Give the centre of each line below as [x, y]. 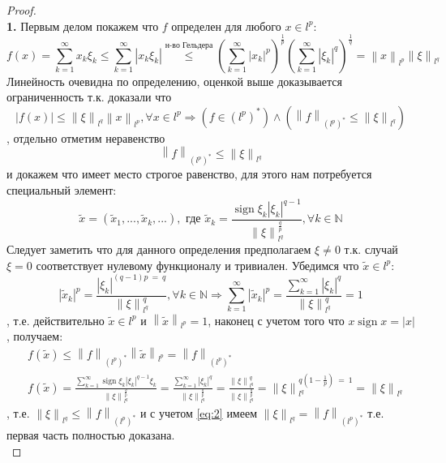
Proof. [21, 10]
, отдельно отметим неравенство [86, 137]
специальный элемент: [62, 189]
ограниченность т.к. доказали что [89, 97]
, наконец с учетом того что [276, 320]
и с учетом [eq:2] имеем [199, 413]
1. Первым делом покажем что [83, 26]
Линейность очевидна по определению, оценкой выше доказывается [174, 81]
